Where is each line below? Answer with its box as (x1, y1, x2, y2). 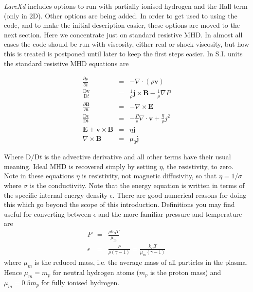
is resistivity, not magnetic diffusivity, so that (82, 171, 217, 181)
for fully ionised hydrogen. (41, 277, 120, 287)
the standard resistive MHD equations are (4, 58, 129, 68)
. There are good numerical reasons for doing (112, 189, 247, 200)
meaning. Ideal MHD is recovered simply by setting (4, 161, 157, 171)
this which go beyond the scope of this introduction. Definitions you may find (4, 199, 235, 209)
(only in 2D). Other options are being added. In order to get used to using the (4, 10, 237, 20)
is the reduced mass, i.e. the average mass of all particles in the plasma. (34, 257, 248, 267)
